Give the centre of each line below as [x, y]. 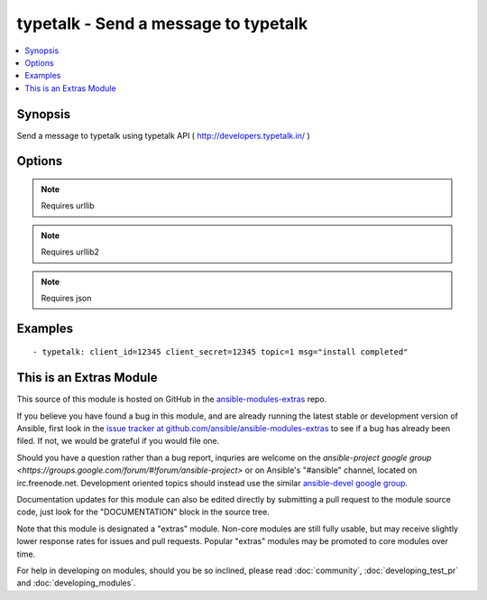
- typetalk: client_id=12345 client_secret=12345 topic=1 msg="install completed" [221, 352]
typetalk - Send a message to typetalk [162, 23]
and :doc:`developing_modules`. [76, 583]
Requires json [66, 298]
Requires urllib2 [70, 252]
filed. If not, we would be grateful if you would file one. [118, 441]
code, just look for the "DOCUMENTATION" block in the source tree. [143, 512]
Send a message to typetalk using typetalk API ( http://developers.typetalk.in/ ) [163, 135]
